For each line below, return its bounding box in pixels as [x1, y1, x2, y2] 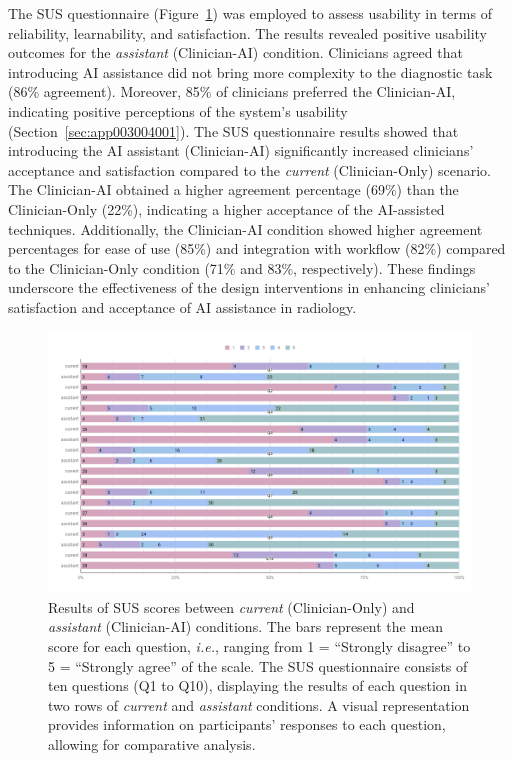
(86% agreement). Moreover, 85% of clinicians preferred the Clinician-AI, [8, 81, 456, 102]
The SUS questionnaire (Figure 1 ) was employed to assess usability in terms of [8, 3, 492, 23]
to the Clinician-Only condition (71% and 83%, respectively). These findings [8, 257, 476, 278]
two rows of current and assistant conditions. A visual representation [48, 694, 470, 715]
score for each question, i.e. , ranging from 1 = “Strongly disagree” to [48, 635, 471, 656]
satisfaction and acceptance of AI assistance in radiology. [8, 296, 357, 317]
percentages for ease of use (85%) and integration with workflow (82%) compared [8, 238, 506, 259]
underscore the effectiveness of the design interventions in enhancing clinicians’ [8, 277, 491, 298]
